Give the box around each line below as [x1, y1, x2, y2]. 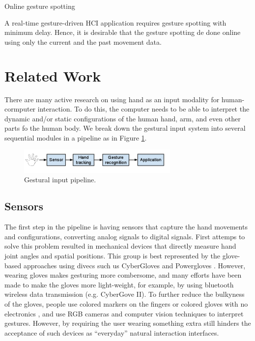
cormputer [4, 104, 36, 114]
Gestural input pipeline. [24, 174, 96, 185]
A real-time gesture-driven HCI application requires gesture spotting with [4, 17, 227, 28]
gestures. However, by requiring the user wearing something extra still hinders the [4, 318, 251, 328]
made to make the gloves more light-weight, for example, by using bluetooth [4, 279, 234, 289]
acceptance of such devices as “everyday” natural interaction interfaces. [4, 327, 219, 338]
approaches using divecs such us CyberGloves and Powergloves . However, [23, 260, 246, 270]
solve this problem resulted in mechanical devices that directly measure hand [4, 241, 236, 251]
